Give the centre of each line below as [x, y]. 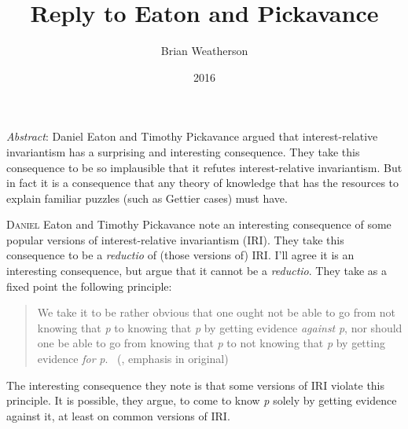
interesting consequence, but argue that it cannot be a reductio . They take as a [197, 271]
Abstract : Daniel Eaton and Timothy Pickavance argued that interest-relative [192, 136]
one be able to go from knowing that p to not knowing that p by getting [211, 343]
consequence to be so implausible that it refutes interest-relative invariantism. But [204, 167]
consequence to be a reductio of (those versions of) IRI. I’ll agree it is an [180, 255]
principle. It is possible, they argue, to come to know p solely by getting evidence [202, 400]
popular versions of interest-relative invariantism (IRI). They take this [175, 239]
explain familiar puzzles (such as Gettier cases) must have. [147, 198]
